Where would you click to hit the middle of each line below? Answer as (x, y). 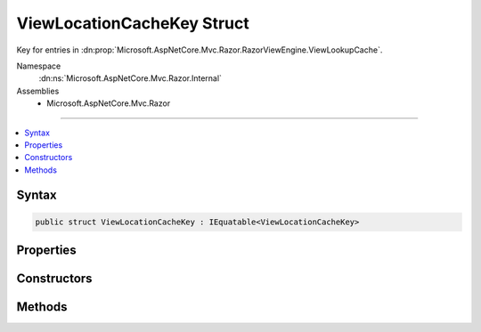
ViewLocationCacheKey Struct (133, 23)
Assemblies (38, 91)
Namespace (39, 66)
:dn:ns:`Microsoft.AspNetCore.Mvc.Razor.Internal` (130, 78)
